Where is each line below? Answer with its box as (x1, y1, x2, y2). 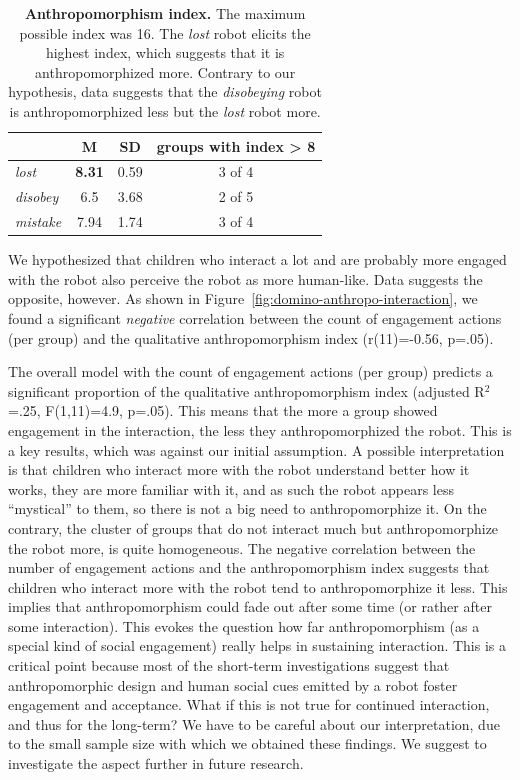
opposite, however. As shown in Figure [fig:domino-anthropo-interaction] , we (8, 288, 478, 309)
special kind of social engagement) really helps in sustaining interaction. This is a (8, 635, 507, 656)
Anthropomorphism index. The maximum (24, 3, 306, 23)
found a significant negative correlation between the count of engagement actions (8, 307, 502, 328)
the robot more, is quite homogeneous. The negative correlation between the (8, 537, 476, 558)
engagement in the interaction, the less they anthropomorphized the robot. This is (8, 419, 512, 440)
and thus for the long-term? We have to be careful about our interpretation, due (8, 713, 500, 734)
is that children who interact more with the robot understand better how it (8, 459, 470, 480)
